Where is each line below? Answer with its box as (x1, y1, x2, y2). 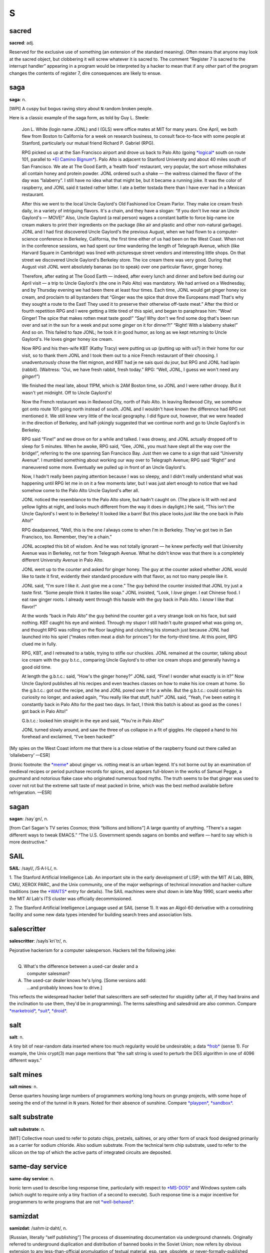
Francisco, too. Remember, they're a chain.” (21, 534, 112, 540)
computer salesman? (26, 970, 70, 976)
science (21, 236, 38, 242)
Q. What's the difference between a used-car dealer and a (18, 963, 138, 969)
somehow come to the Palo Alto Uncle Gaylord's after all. (21, 487, 139, 493)
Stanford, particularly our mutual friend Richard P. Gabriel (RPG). (21, 140, 155, 146)
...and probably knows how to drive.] (26, 984, 102, 990)
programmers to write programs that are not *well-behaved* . (9, 1198, 134, 1205)
